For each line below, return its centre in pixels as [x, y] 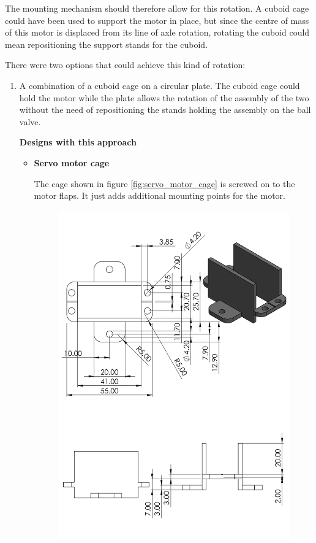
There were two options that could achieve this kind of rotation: [125, 65]
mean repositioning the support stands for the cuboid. [107, 44]
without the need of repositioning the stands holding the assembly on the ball [165, 110]
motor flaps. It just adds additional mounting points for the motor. [160, 195]
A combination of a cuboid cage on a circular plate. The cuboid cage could [160, 85]
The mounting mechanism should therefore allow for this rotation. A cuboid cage [157, 8]
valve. [30, 121]
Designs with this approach [78, 142]
